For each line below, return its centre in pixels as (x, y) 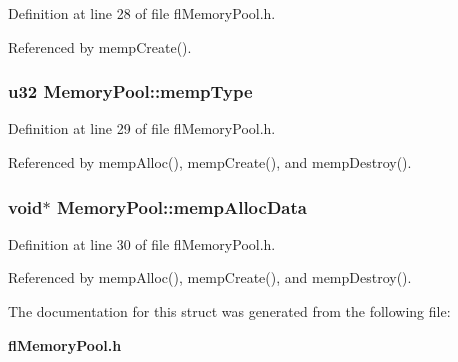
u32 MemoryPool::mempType (130, 91)
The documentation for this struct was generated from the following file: (229, 311)
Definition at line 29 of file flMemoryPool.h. (142, 128)
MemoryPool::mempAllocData (181, 206)
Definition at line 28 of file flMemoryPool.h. (142, 13)
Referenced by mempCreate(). (100, 46)
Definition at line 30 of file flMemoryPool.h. (142, 243)
